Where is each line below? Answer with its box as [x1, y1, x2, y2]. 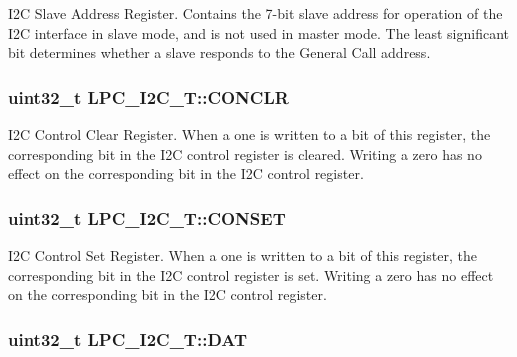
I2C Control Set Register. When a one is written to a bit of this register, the [8, 245, 477, 265]
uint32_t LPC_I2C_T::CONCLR [8, 84, 289, 109]
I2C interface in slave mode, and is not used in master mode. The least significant [8, 22, 509, 43]
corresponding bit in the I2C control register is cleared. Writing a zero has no [8, 143, 482, 164]
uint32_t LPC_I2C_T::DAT [8, 326, 248, 351]
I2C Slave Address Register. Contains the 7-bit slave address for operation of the [8, 3, 503, 23]
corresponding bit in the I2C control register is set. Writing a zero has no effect [8, 264, 494, 285]
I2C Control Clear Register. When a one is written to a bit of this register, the [8, 124, 491, 144]
